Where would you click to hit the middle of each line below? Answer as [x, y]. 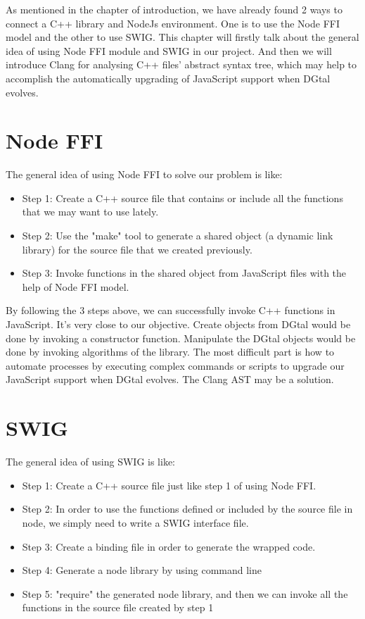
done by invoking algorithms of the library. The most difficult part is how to [170, 352]
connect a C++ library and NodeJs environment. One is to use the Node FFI [173, 23]
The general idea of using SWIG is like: [91, 462]
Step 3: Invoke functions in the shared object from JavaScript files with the [184, 273]
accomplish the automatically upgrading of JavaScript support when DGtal [168, 78]
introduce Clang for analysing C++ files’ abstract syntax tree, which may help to [181, 64]
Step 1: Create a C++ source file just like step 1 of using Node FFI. [169, 485]
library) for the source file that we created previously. [137, 249]
